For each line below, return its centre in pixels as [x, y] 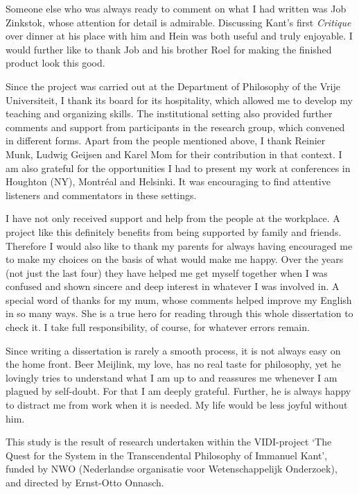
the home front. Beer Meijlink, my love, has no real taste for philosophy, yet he [173, 364]
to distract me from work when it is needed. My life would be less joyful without [177, 405]
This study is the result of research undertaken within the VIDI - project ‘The [169, 442]
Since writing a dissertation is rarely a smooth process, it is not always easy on [173, 350]
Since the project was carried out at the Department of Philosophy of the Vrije [173, 86]
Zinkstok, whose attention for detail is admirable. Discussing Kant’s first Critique [178, 22]
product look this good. [55, 63]
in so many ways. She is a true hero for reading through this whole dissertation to [179, 313]
